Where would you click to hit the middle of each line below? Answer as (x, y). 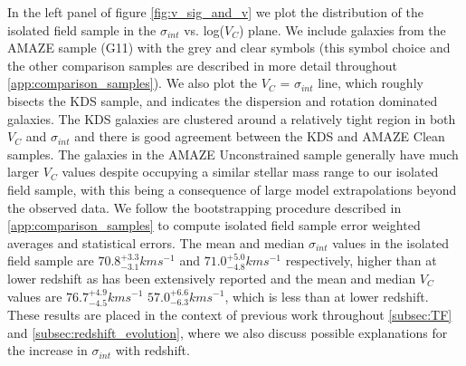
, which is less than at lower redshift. (327, 296)
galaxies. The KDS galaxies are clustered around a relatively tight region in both (232, 118)
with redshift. (152, 350)
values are (35, 296)
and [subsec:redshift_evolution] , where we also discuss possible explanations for (228, 332)
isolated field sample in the (82, 29)
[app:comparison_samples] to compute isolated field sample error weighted (214, 225)
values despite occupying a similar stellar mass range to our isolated (250, 172)
